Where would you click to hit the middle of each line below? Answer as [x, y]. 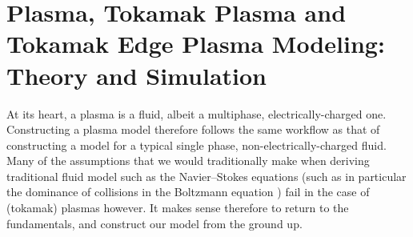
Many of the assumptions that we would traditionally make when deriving [188, 161]
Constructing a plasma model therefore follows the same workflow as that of [193, 129]
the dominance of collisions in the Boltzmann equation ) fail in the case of [188, 192]
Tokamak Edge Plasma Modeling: [196, 44]
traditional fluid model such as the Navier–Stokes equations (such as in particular [206, 176]
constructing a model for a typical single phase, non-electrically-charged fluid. [196, 145]
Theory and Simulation [136, 75]
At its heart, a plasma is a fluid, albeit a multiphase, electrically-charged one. [196, 113]
